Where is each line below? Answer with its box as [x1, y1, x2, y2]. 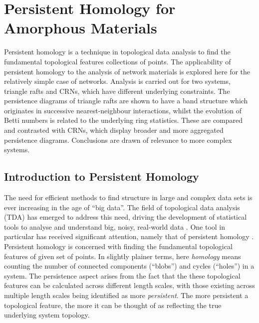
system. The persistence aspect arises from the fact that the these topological [4, 270, 241, 281]
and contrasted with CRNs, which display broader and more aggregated [4, 125, 224, 135]
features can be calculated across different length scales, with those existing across [4, 280, 255, 291]
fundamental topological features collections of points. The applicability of [4, 56, 231, 66]
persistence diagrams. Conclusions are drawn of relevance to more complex [4, 134, 232, 145]
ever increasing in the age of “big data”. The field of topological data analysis [4, 202, 240, 212]
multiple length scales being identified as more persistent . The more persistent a [4, 290, 249, 300]
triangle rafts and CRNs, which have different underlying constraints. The [4, 85, 230, 96]
